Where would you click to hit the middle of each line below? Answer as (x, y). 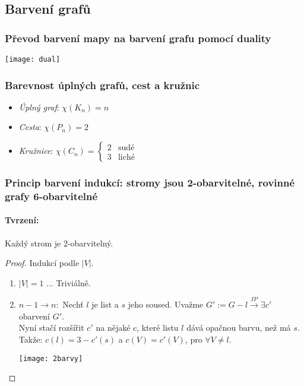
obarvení (34, 316)
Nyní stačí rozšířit (51, 328)
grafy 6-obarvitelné (51, 196)
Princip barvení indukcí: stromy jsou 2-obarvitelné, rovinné (150, 182)
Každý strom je (33, 243)
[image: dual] (33, 59)
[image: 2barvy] (51, 358)
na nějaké (113, 328)
